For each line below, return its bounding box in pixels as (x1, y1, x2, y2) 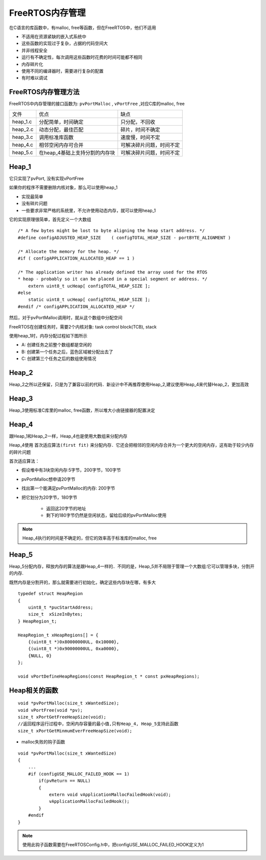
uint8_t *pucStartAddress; (28, 604, 94, 610)
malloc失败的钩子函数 (21, 739, 66, 745)
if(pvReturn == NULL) (38, 778, 91, 784)
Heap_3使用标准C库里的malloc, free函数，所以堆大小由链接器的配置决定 (9, 407, 155, 413)
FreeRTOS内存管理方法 (9, 88, 80, 96)
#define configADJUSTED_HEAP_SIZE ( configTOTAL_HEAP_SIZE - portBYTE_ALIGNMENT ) (18, 234, 231, 240)
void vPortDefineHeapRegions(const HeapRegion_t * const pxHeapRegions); (18, 673, 200, 679)
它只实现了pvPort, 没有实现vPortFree (9, 175, 84, 182)
